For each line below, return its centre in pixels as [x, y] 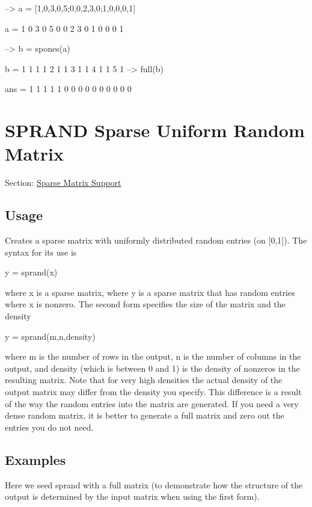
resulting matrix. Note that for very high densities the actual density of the [144, 380]
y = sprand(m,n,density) [50, 336]
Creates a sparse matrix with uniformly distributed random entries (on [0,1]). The [156, 240]
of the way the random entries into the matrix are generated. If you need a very [152, 403]
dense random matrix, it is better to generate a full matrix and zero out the [145, 415]
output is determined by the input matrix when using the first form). [132, 496]
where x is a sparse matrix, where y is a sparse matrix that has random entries [150, 292]
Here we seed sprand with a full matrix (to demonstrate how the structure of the [154, 484]
